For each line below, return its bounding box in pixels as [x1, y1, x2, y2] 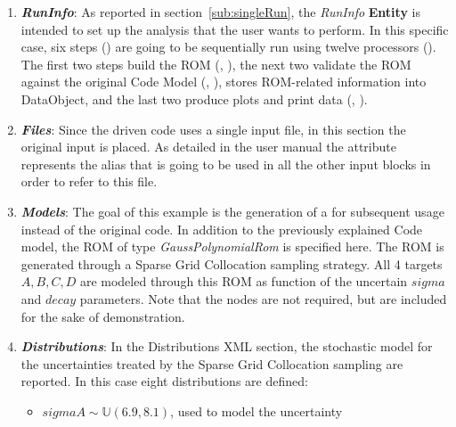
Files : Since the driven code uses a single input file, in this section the [20, 119, 406, 138]
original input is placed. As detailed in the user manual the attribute [20, 137, 396, 156]
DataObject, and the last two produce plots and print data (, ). [20, 89, 368, 108]
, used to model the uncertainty [170, 401, 343, 420]
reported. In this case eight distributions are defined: [20, 372, 308, 390]
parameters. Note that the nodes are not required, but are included [79, 289, 447, 308]
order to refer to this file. [20, 172, 158, 191]
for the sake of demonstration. [20, 307, 185, 325]
